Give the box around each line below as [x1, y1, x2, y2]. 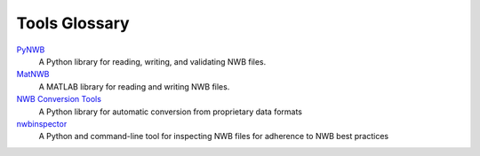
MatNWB [16, 69, 50, 80]
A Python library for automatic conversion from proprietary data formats [38, 106, 302, 117]
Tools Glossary [16, 13, 130, 33]
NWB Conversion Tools [16, 94, 102, 105]
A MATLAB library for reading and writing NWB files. [38, 81, 230, 92]
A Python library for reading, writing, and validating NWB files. [38, 56, 267, 66]
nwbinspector [16, 118, 68, 129]
